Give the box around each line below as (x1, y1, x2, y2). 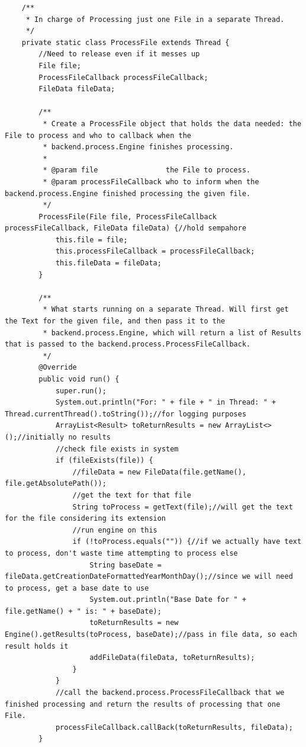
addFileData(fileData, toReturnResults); (89, 653, 255, 662)
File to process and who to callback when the (5, 131, 191, 140)
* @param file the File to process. (43, 166, 251, 175)
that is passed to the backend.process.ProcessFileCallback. (5, 340, 251, 349)
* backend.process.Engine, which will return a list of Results (43, 328, 302, 337)
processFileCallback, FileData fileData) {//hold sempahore (5, 224, 247, 233)
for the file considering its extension (5, 514, 166, 523)
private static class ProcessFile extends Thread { (21, 38, 230, 47)
